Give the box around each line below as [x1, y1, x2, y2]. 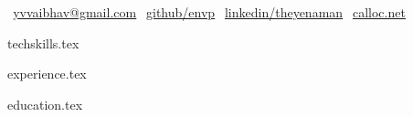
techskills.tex [7, 33, 79, 52]
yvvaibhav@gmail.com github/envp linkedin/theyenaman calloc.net [13, 3, 406, 21]
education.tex [7, 94, 83, 113]
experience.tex [7, 64, 87, 83]
